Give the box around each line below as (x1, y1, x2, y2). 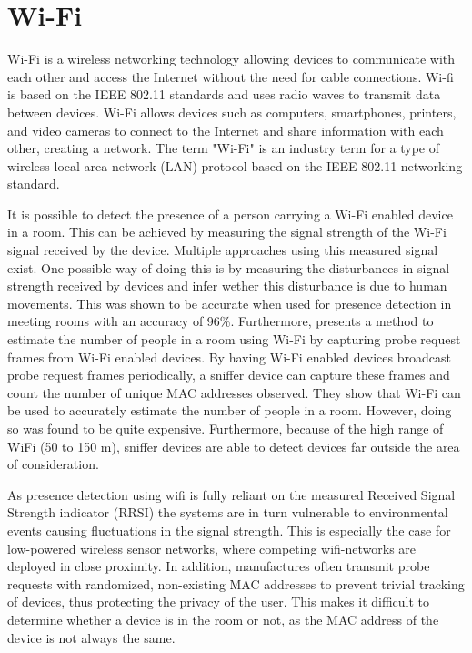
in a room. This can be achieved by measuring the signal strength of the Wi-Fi (7, 222, 447, 241)
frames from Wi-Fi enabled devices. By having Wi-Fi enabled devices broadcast (7, 347, 451, 366)
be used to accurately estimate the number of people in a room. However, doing (7, 401, 452, 420)
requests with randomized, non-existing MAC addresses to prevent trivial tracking (7, 574, 465, 593)
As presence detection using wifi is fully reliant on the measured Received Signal (7, 485, 456, 504)
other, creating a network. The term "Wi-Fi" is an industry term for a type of (7, 138, 440, 158)
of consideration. (7, 454, 99, 474)
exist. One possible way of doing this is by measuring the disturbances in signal (7, 258, 450, 277)
